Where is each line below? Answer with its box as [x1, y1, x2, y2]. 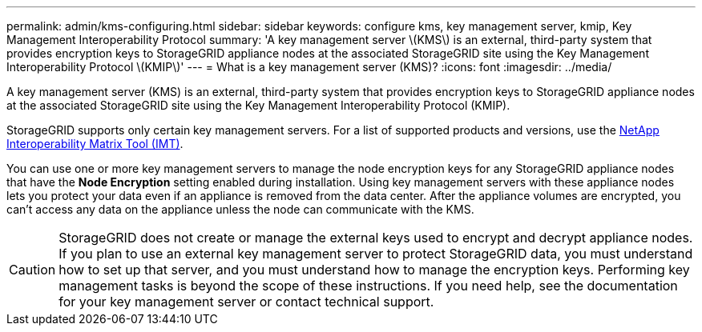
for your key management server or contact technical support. [58, 294, 434, 310]
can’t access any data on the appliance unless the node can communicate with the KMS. [6, 202, 474, 216]
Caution [9, 262, 56, 278]
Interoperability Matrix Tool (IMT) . [6, 137, 184, 150]
